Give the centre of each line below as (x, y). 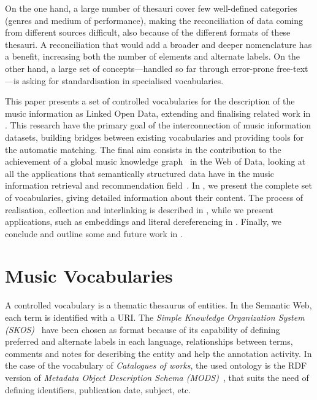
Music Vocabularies (89, 276)
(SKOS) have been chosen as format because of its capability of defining (143, 329)
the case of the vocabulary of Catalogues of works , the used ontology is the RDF (156, 365)
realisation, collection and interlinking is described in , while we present (139, 209)
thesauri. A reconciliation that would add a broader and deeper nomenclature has (158, 44)
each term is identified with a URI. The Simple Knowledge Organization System (155, 317)
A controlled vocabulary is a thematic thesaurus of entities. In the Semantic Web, (158, 305)
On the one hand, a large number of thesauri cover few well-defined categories (151, 8)
